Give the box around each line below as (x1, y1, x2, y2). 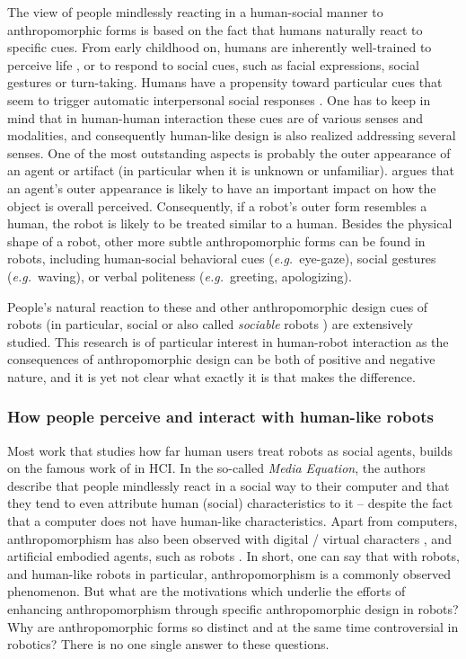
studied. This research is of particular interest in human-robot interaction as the (7, 332, 449, 351)
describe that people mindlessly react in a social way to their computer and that (7, 476, 450, 494)
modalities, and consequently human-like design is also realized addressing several (7, 126, 456, 145)
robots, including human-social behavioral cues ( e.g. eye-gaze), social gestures (7, 249, 436, 268)
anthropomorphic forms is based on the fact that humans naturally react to (7, 20, 423, 39)
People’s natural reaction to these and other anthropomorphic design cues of (7, 297, 428, 316)
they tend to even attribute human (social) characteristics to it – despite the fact (7, 494, 453, 512)
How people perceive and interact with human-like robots (7, 405, 434, 428)
